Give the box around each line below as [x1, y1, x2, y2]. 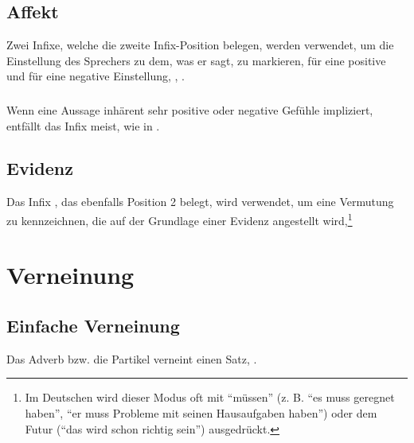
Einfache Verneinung [6, 313, 180, 337]
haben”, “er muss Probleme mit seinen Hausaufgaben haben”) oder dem [25, 404, 377, 421]
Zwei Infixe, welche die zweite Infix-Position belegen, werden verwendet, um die [6, 37, 394, 53]
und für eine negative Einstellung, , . [6, 68, 185, 84]
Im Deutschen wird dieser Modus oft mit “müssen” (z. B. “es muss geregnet [25, 389, 395, 406]
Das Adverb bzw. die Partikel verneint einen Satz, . [6, 350, 257, 367]
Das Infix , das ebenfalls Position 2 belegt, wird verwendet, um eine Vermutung [6, 193, 394, 210]
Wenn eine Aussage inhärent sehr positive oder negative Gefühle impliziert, [6, 101, 373, 118]
